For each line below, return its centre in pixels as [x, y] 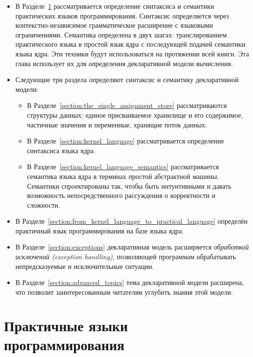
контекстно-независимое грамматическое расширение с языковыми [114, 25]
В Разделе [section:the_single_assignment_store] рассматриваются [127, 105]
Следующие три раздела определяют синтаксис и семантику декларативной [127, 80]
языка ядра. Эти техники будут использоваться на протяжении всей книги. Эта [132, 53]
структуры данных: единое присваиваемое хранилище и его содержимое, [135, 115]
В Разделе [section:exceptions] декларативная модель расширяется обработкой [132, 247]
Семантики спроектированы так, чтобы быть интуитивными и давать [129, 186]
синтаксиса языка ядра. [61, 150]
